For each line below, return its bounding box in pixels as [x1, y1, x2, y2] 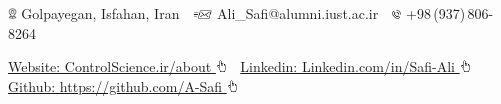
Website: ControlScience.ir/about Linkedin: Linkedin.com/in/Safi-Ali [8, 56, 455, 77]
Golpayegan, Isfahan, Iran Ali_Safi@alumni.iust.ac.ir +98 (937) [21, 3, 466, 23]
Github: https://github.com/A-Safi [8, 75, 223, 96]
